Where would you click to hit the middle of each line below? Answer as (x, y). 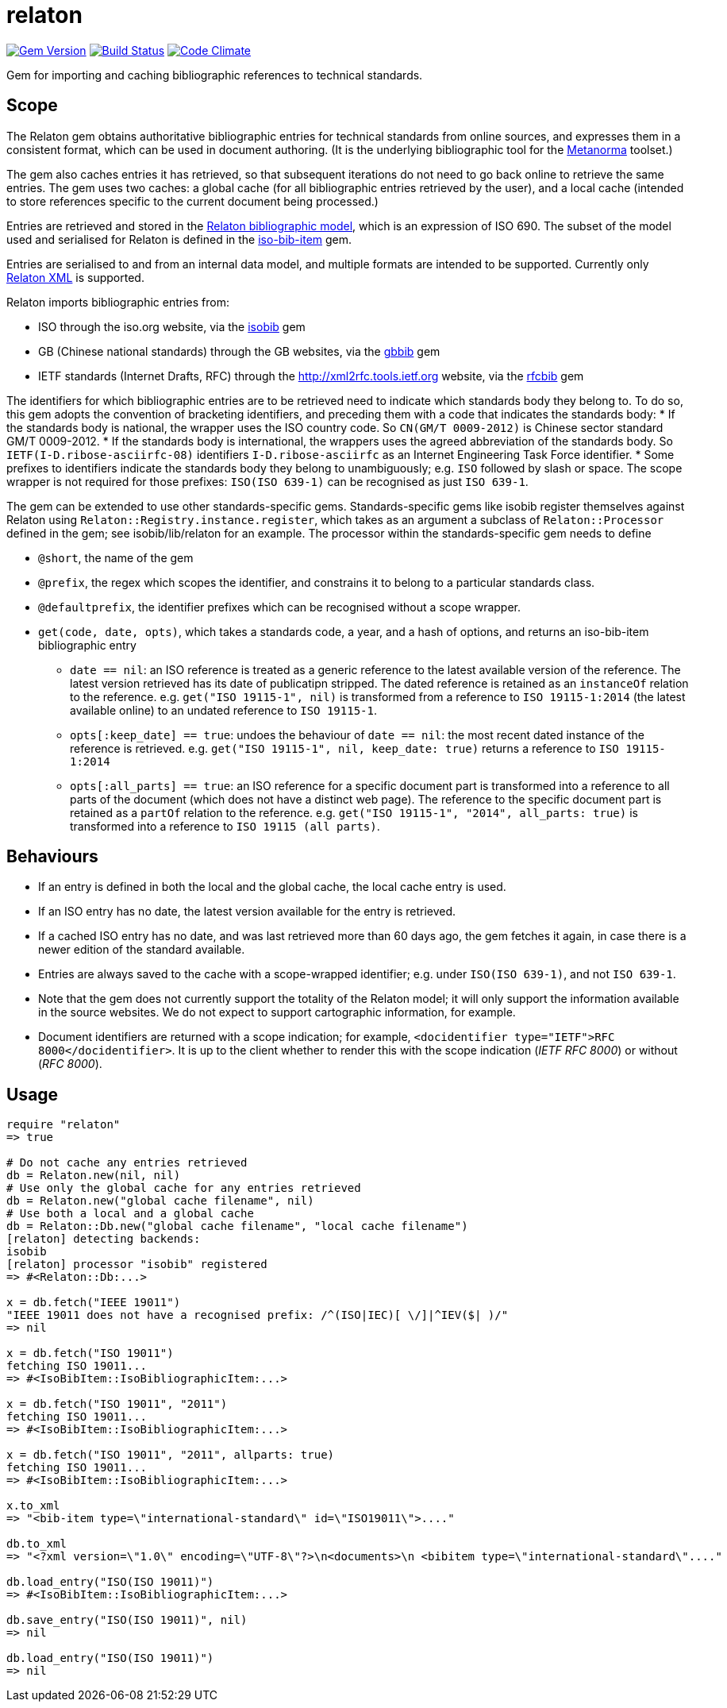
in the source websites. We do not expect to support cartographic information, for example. (277, 1012)
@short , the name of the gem (116, 557)
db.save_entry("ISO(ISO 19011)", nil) (127, 1620)
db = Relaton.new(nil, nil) (94, 1176)
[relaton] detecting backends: (104, 1239)
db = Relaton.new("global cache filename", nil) (160, 1201)
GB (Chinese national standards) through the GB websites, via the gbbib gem (239, 351)
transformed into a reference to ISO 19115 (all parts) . (225, 826)
